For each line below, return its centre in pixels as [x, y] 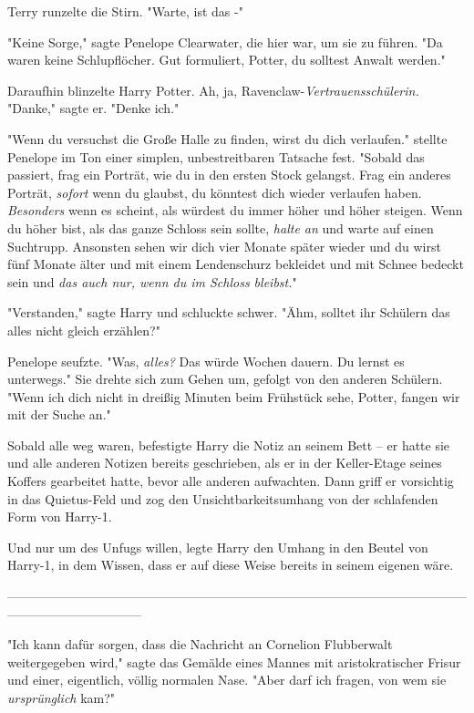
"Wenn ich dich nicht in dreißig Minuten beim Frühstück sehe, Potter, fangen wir [234, 396]
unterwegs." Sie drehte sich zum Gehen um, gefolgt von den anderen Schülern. [225, 379]
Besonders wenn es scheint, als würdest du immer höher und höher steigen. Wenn [235, 210]
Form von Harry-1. [60, 517]
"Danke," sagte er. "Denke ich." [93, 108]
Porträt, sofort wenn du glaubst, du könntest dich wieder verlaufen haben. [215, 192]
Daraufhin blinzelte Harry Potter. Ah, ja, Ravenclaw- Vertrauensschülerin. [213, 90]
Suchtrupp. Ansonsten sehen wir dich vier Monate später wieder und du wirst [224, 246]
